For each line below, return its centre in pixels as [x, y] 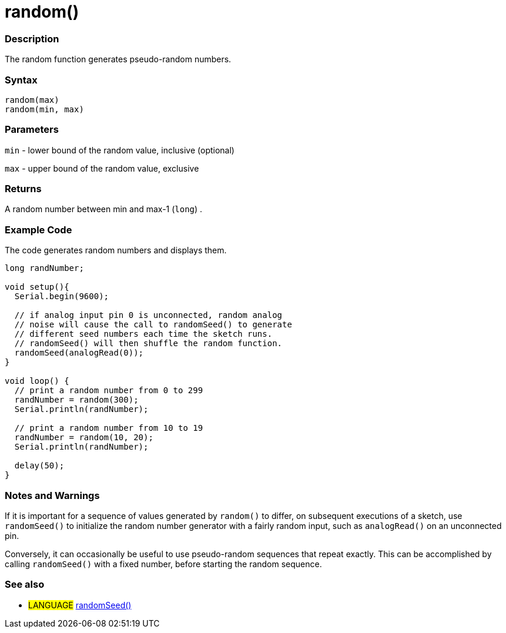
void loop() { [37, 381]
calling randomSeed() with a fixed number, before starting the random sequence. [163, 564]
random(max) [32, 100]
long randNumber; [44, 268]
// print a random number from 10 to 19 [109, 428]
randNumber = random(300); [76, 400]
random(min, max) [44, 109]
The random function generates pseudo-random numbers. [118, 59]
